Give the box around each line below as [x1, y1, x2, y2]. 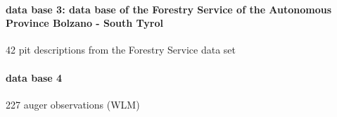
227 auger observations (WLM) [6, 97, 140, 111]
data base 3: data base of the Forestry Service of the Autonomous [6, 1, 332, 16]
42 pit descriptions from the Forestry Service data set [6, 42, 236, 57]
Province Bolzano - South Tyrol [6, 16, 163, 30]
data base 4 [6, 70, 63, 85]
